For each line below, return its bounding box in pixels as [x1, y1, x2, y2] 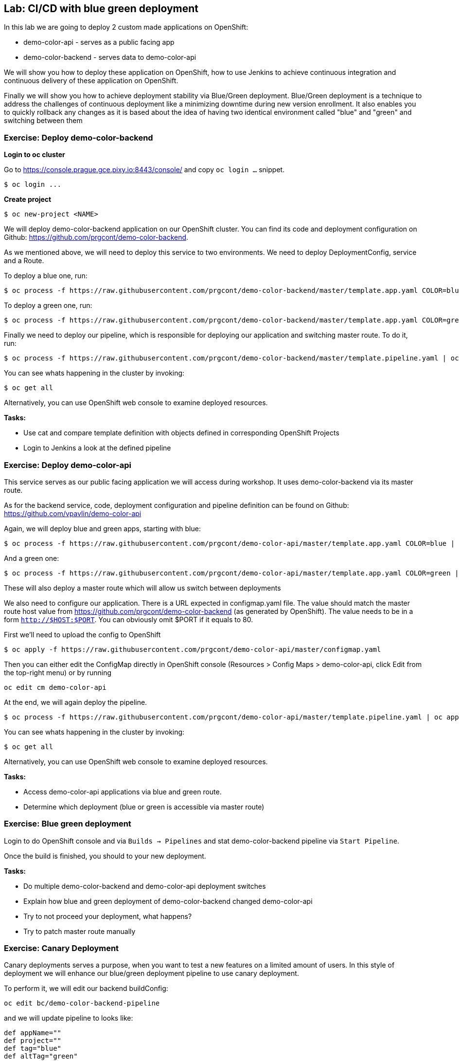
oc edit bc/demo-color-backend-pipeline [4, 999, 160, 1007]
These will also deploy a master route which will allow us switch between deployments [4, 583, 281, 592]
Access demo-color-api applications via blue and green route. [23, 787, 222, 796]
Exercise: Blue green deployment [4, 819, 131, 829]
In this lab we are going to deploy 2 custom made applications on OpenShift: [4, 23, 248, 32]
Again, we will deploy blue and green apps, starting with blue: [4, 524, 201, 533]
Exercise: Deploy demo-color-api [4, 460, 131, 470]
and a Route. [4, 256, 44, 265]
